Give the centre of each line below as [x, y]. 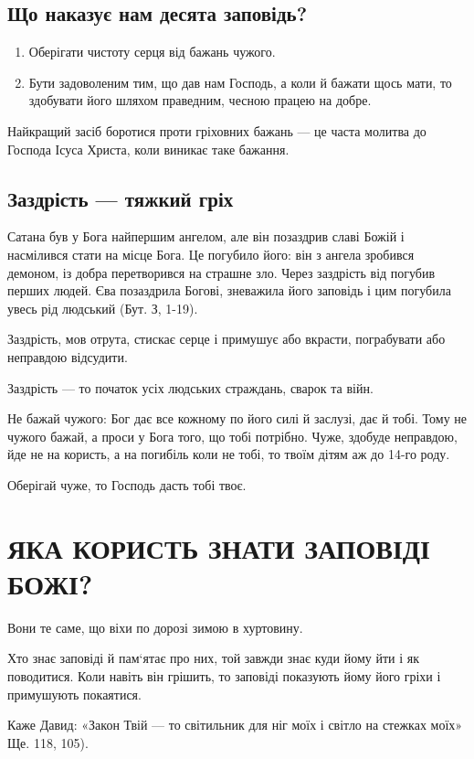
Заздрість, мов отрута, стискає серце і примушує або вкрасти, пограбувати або [226, 339]
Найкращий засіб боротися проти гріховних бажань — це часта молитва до [217, 130]
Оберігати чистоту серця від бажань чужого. [152, 52]
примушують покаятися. [74, 694]
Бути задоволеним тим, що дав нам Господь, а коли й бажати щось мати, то [240, 82]
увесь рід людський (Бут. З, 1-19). [103, 308]
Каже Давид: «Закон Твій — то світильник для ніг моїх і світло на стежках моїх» [235, 725]
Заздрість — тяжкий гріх [121, 198]
